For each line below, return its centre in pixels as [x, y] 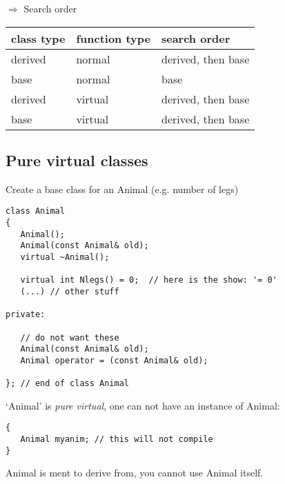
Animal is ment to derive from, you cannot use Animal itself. [135, 473]
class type [38, 38]
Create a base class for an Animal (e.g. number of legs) [122, 189]
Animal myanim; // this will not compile [117, 440]
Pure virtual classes [77, 160]
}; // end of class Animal [67, 384]
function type [113, 38]
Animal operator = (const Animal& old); [114, 360]
